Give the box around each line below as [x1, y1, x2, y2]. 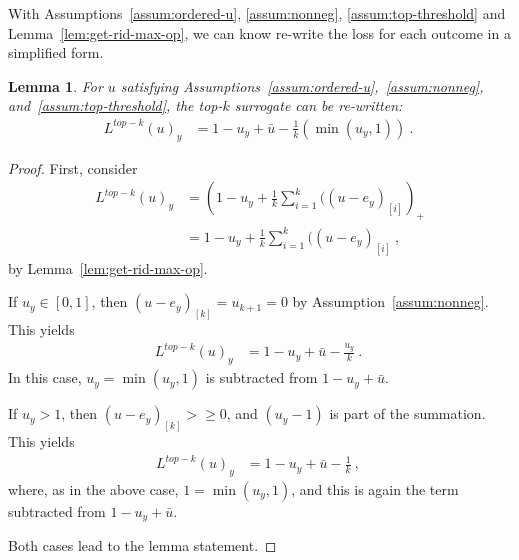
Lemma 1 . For [8, 75, 103, 96]
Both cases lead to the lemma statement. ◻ [8, 535, 277, 556]
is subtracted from [205, 367, 318, 388]
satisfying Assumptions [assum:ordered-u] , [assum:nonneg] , [120, 75, 484, 96]
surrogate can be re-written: [234, 95, 403, 116]
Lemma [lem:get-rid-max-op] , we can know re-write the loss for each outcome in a [8, 22, 511, 43]
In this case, [8, 367, 82, 388]
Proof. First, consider [8, 157, 138, 178]
